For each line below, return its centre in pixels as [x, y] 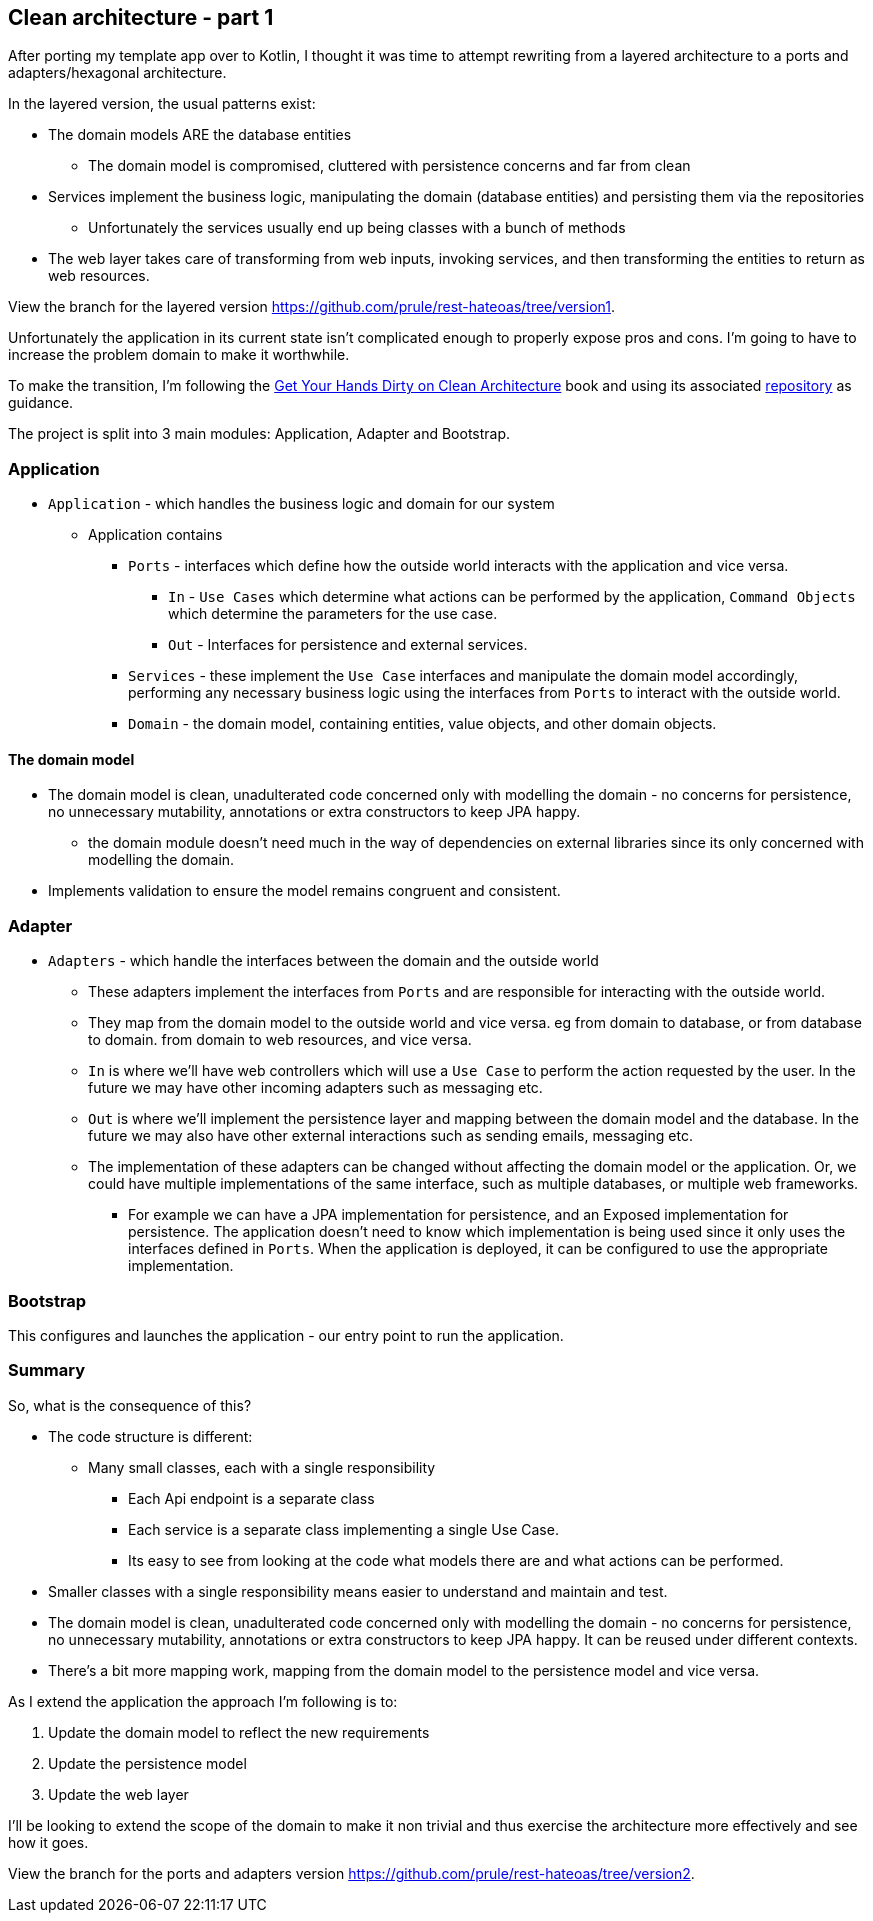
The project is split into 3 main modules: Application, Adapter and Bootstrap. [259, 434]
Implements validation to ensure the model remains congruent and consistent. [304, 891]
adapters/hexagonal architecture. [117, 73]
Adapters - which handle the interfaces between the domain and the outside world [323, 961]
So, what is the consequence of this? [130, 1405]
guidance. [41, 403]
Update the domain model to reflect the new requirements [239, 1732]
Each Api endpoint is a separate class [251, 1498]
